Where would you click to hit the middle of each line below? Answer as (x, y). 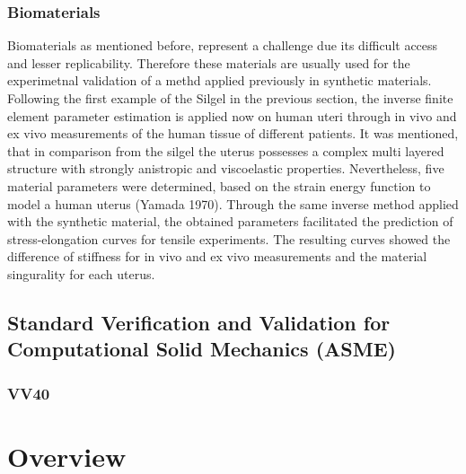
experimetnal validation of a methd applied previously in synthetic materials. (220, 80)
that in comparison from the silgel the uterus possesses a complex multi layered (226, 150)
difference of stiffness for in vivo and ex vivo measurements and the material (217, 256)
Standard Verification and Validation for (199, 322)
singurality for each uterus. (81, 273)
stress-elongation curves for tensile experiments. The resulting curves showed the (229, 238)
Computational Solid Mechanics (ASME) (202, 349)
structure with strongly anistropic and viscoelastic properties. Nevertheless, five (226, 168)
